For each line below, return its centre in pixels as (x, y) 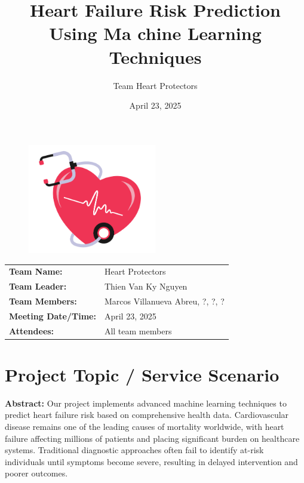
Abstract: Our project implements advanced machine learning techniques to (146, 403)
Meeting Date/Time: (53, 316)
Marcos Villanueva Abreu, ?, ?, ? (164, 301)
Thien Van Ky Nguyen (146, 286)
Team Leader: (38, 286)
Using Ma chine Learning (155, 33)
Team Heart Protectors (155, 85)
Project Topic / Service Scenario (142, 374)
